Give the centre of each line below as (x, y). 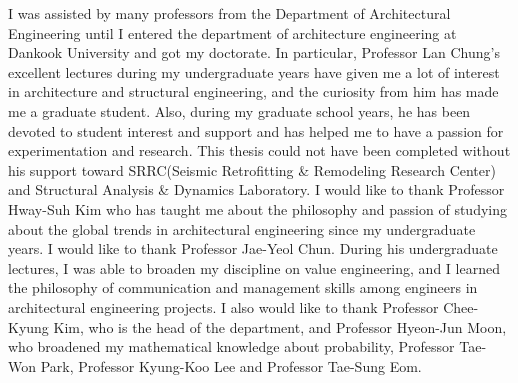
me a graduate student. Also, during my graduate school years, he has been (239, 110)
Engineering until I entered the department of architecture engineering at (232, 32)
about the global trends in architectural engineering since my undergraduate (242, 228)
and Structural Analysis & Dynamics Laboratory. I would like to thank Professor (256, 189)
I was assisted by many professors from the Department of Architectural (229, 13)
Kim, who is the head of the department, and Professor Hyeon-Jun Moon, (280, 326)
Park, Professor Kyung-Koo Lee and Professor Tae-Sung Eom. (231, 365)
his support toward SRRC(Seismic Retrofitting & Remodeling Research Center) (252, 169)
